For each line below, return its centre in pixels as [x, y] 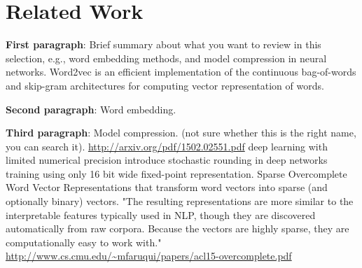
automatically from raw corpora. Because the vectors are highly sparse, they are [177, 228]
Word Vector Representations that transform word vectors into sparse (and [167, 187]
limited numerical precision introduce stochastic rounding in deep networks [167, 160]
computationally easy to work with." [84, 242]
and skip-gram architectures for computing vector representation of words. [165, 85]
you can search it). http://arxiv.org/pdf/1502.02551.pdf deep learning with [167, 146]
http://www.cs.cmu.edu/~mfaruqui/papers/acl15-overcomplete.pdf [149, 256]
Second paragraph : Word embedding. [91, 109]
